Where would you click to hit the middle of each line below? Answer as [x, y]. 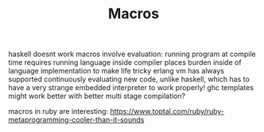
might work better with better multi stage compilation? [97, 96]
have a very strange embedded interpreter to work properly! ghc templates [131, 88]
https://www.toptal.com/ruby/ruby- [167, 111]
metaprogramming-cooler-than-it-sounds [76, 120]
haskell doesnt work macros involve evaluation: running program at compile [132, 54]
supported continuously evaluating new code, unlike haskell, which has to [129, 79]
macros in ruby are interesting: [58, 111]
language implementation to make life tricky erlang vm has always [116, 71]
